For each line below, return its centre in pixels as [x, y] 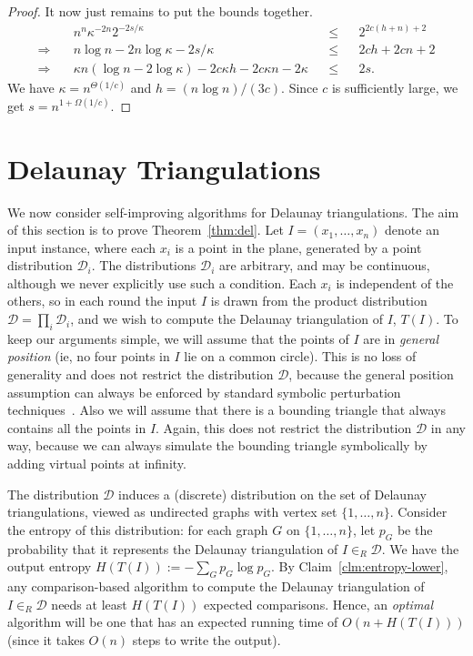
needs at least [89, 604]
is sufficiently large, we [395, 88]
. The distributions [144, 265]
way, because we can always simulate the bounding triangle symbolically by [217, 445]
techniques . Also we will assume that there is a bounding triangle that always [226, 410]
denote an [412, 230]
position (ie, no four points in [89, 356]
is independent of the [395, 283]
